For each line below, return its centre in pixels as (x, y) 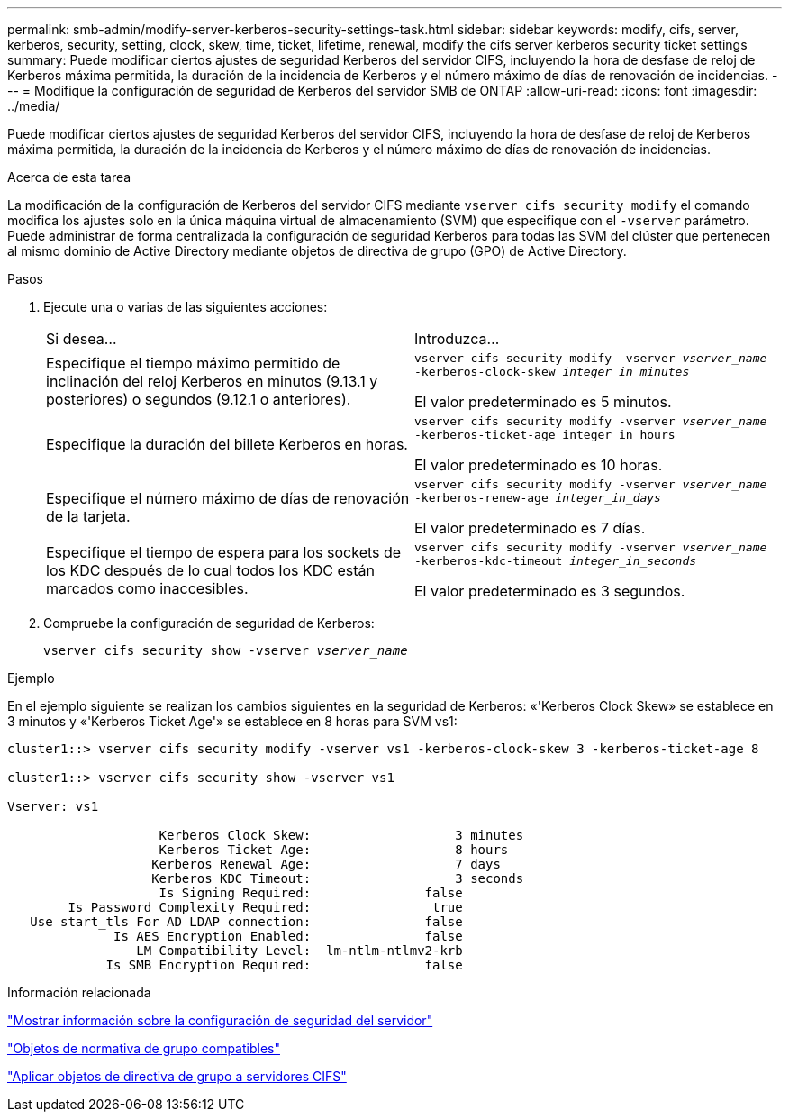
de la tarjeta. (88, 516)
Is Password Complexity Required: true (265, 907)
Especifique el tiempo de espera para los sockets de (224, 552)
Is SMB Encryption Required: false (284, 965)
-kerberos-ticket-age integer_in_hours (545, 435)
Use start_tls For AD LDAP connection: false (246, 922)
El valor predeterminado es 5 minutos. (543, 402)
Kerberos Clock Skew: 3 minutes (341, 835)
